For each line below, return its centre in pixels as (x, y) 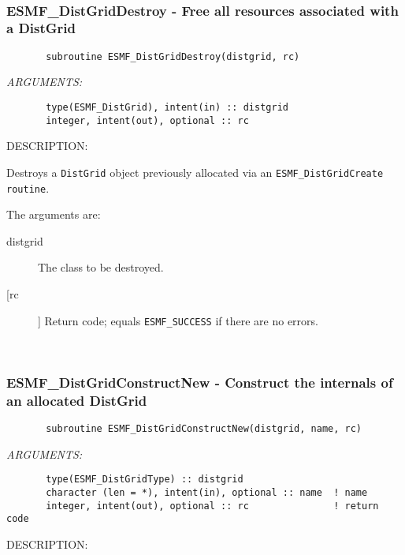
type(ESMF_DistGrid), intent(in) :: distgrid (167, 107)
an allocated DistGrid (77, 400)
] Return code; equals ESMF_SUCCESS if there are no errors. (178, 320)
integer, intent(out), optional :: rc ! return (212, 506)
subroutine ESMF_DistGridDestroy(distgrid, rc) (173, 56)
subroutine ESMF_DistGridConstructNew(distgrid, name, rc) (204, 428)
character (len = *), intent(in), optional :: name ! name (207, 492)
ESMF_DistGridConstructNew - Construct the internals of (200, 382)
